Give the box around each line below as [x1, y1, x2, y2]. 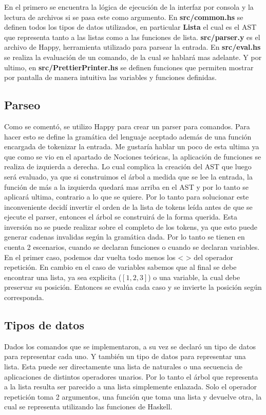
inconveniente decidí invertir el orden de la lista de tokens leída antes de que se [4, 201, 253, 212]
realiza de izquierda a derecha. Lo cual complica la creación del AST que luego [4, 161, 252, 172]
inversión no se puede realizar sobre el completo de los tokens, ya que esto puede [4, 221, 257, 232]
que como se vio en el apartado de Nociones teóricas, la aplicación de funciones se [4, 151, 261, 162]
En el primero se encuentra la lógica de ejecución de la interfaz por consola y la [4, 2, 254, 12]
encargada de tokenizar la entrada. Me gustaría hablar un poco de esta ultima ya [4, 141, 259, 152]
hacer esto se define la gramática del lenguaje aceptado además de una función [4, 131, 252, 142]
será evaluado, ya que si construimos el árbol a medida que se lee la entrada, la [4, 171, 253, 182]
